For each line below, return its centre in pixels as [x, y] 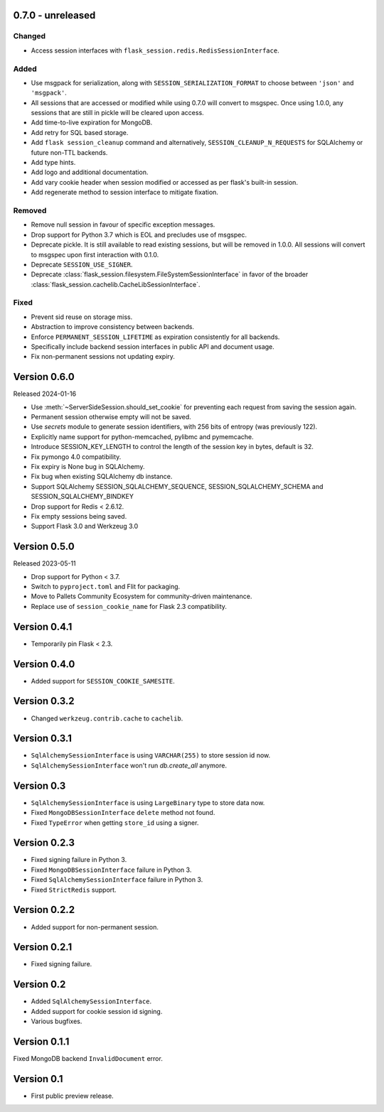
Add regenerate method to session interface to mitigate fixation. [124, 193]
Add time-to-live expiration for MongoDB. [92, 123]
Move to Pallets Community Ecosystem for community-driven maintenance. [142, 596]
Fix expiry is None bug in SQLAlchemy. [88, 467]
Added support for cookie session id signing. [97, 1011]
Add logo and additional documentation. [90, 172]
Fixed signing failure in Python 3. [79, 860]
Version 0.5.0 [44, 547]
